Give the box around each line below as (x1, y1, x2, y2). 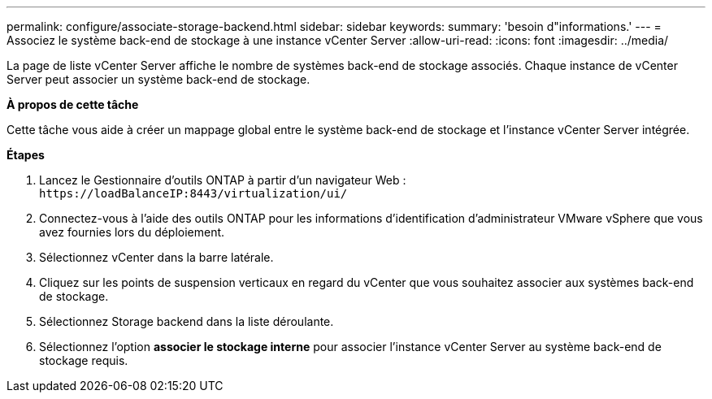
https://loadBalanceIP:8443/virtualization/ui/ (39, 187, 348, 200)
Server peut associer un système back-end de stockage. (7, 72, 310, 86)
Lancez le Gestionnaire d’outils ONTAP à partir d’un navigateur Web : (39, 173, 406, 187)
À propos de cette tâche (7, 98, 139, 111)
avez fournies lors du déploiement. (39, 225, 225, 239)
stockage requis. (39, 353, 128, 367)
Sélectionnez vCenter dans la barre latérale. (39, 250, 274, 264)
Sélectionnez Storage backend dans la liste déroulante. (39, 314, 334, 328)
